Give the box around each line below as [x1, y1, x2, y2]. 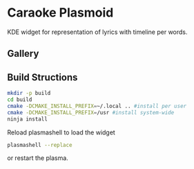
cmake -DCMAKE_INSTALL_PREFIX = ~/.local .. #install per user [7, 103, 187, 109]
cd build [7, 96, 32, 103]
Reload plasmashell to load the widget [7, 128, 115, 136]
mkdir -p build [7, 90, 51, 97]
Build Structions [7, 71, 78, 83]
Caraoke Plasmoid [7, 5, 114, 21]
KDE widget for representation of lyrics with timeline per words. [7, 28, 188, 36]
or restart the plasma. [7, 154, 69, 162]
